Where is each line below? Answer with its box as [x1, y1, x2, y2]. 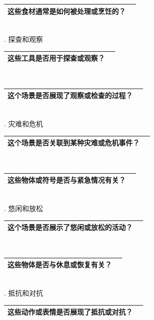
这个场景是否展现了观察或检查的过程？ [7, 90, 133, 101]
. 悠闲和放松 [4, 203, 43, 213]
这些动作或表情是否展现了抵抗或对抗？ [7, 307, 133, 317]
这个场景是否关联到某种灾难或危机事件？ [7, 137, 140, 148]
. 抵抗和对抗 [4, 288, 43, 298]
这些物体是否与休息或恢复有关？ [7, 259, 112, 270]
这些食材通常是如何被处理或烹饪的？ [7, 5, 126, 16]
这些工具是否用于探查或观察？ [7, 53, 105, 63]
